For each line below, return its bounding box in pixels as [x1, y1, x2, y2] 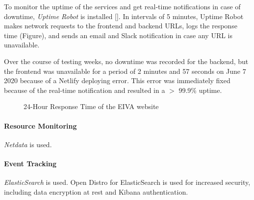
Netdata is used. [4, 139, 52, 149]
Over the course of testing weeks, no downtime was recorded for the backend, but [4, 56, 249, 66]
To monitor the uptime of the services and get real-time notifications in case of [4, 1, 241, 11]
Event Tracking [4, 158, 57, 168]
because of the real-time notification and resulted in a [4, 85, 165, 95]
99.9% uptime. [178, 85, 222, 95]
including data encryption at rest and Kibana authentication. [4, 186, 188, 197]
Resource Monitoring [4, 120, 77, 131]
